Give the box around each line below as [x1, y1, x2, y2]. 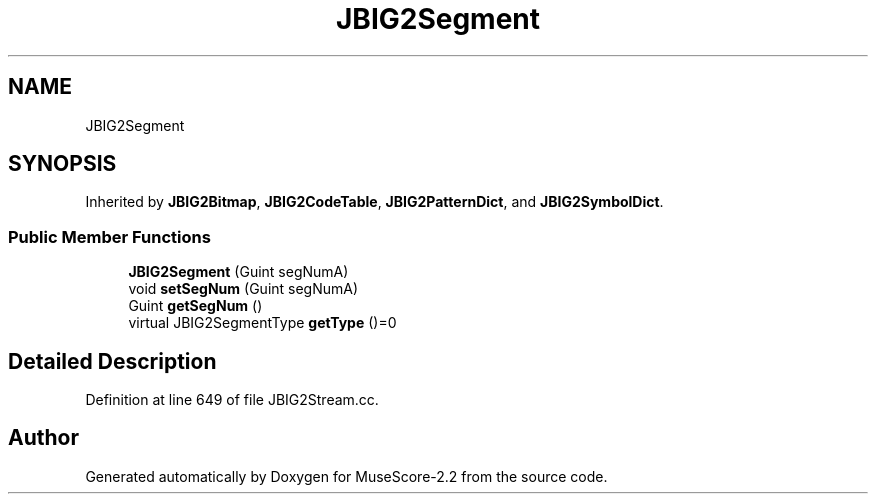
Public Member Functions [8, 226, 211, 247]
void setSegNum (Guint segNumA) [128, 280, 359, 298]
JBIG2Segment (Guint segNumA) [128, 263, 349, 281]
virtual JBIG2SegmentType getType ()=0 [128, 314, 397, 332]
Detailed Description [8, 348, 217, 374]
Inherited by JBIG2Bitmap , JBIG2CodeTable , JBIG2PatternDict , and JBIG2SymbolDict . [85, 193, 664, 211]
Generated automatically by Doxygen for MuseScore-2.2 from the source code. [85, 467, 608, 485]
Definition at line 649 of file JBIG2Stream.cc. [85, 391, 379, 409]
